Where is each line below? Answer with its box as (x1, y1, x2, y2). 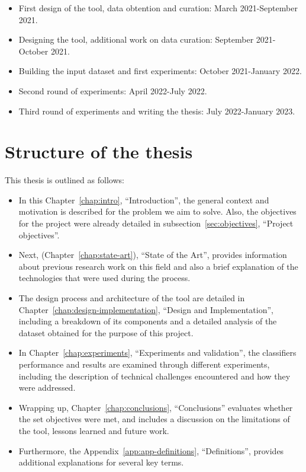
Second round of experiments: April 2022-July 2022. (18, 84, 207, 97)
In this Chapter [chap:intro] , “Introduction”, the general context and (18, 193, 269, 206)
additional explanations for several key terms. (18, 456, 184, 468)
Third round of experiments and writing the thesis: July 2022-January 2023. (18, 104, 295, 117)
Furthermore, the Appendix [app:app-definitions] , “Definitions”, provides (18, 444, 284, 457)
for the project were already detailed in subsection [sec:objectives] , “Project (18, 217, 294, 229)
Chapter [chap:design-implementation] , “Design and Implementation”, (18, 303, 273, 315)
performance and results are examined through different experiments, (18, 358, 270, 370)
